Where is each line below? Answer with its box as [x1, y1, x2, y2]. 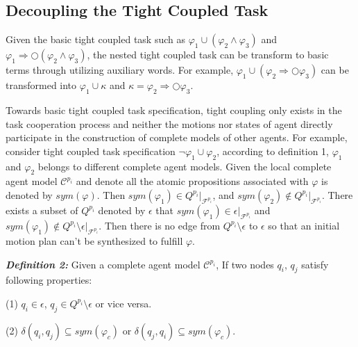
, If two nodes [216, 257, 274, 271]
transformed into [6, 78, 77, 92]
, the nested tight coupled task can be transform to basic [87, 47, 329, 62]
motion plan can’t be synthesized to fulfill [6, 233, 183, 248]
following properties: [6, 273, 92, 287]
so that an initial [268, 218, 340, 232]
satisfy [301, 257, 329, 271]
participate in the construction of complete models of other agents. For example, [6, 130, 348, 145]
